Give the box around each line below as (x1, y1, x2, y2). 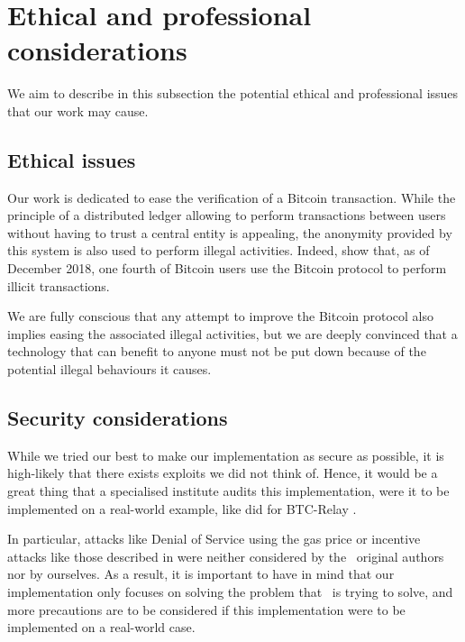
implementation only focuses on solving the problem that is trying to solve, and (7, 582, 453, 601)
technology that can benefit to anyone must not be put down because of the (7, 342, 426, 361)
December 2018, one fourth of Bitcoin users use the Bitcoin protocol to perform (7, 259, 447, 278)
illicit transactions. (7, 276, 110, 295)
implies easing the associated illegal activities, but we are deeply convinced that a (7, 324, 458, 343)
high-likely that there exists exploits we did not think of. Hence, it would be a (7, 463, 438, 482)
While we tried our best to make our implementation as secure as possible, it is (7, 445, 444, 464)
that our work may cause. (7, 101, 149, 120)
